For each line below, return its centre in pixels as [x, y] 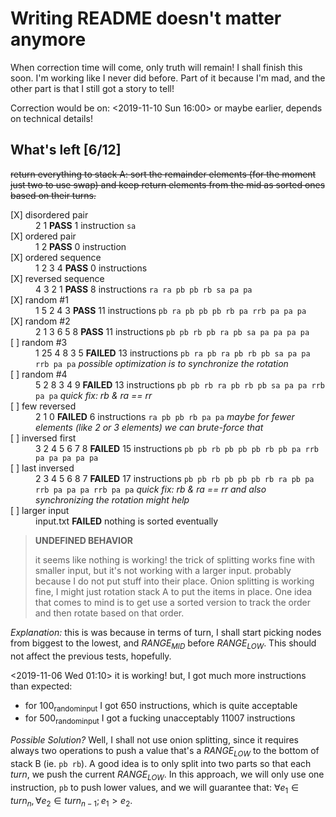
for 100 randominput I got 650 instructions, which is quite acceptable [161, 706]
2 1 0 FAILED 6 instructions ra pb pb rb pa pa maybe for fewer [165, 416]
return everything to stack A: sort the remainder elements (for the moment [163, 174]
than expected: [41, 686]
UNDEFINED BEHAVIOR [84, 540]
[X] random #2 [40, 321]
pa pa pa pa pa [67, 458]
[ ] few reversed [43, 406]
